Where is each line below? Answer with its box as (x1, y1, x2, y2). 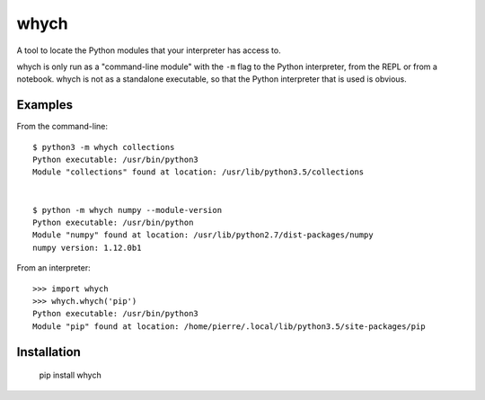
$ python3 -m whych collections (32, 142, 175, 152)
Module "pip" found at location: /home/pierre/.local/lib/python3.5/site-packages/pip (32, 321, 426, 332)
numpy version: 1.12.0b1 (32, 243, 142, 253)
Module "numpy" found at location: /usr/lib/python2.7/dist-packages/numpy (32, 230, 374, 240)
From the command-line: (16, 121, 108, 132)
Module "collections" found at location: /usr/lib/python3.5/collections (32, 167, 365, 177)
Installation (16, 344, 81, 360)
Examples (16, 97, 74, 112)
